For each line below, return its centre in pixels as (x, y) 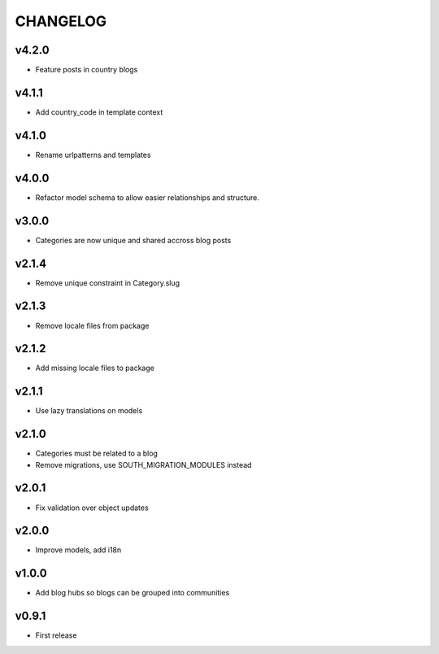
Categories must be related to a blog (97, 453)
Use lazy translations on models (89, 411)
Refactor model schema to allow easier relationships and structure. (148, 197)
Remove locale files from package (92, 325)
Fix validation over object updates (92, 508)
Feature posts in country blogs (87, 70)
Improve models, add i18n (78, 550)
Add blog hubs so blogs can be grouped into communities (133, 593)
